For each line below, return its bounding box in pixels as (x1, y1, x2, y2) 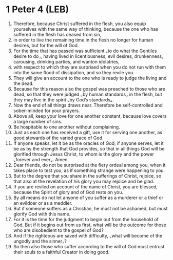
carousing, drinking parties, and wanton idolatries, (13, 58, 120, 64)
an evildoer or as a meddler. (13, 200, 72, 206)
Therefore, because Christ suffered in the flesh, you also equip (13, 20, 146, 27)
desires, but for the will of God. (13, 42, 79, 48)
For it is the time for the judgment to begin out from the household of (13, 216, 159, 222)
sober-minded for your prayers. (13, 107, 80, 114)
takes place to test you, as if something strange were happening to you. (13, 167, 165, 174)
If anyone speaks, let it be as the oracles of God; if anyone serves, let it (13, 140, 164, 146)
